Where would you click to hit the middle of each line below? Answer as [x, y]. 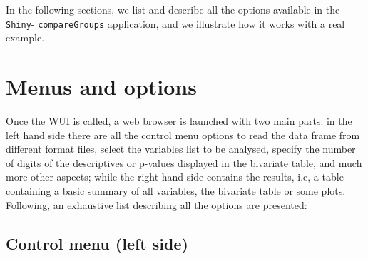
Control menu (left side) [97, 243]
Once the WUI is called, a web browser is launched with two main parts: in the [179, 120]
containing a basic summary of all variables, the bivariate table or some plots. [176, 190]
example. [25, 37]
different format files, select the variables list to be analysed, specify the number [181, 149]
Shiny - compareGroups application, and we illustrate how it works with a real [175, 23]
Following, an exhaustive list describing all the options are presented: [157, 204]
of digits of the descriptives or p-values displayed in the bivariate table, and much [184, 162]
